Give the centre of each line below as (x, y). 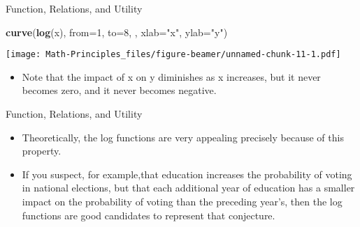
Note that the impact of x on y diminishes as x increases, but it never (171, 76)
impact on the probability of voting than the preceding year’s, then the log (182, 201)
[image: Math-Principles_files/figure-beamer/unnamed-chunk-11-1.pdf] (173, 55)
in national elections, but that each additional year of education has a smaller (188, 188)
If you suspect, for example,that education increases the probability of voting (187, 174)
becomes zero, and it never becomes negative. (119, 90)
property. (42, 151)
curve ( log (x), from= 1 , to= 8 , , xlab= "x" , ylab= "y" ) (117, 32)
